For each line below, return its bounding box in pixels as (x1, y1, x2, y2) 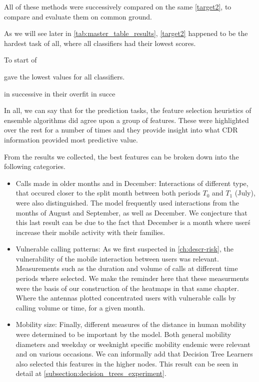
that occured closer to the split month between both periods (15, 187, 200, 198)
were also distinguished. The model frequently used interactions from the (15, 197, 239, 207)
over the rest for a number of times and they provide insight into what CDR (4, 124, 238, 135)
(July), (234, 187, 255, 198)
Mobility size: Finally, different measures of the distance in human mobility (15, 319, 246, 329)
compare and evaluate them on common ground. (4, 11, 152, 21)
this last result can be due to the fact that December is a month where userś (15, 217, 250, 227)
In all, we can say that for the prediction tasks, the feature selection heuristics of (4, 105, 251, 115)
